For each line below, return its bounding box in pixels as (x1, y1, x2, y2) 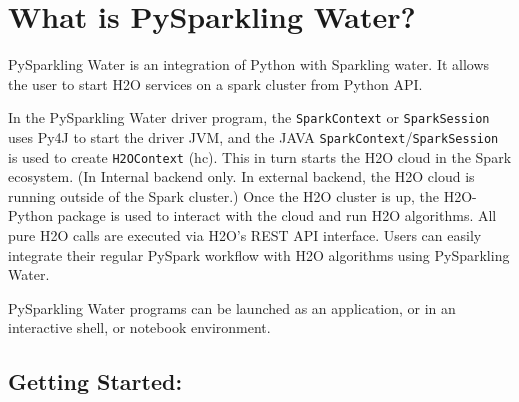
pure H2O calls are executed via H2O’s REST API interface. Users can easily (8, 225, 482, 246)
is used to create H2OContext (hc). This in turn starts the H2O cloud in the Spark (8, 146, 512, 167)
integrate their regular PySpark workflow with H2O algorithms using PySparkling (8, 244, 510, 265)
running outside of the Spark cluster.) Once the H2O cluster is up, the (8, 185, 439, 206)
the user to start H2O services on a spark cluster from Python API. (8, 73, 423, 94)
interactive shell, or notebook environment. (8, 317, 271, 338)
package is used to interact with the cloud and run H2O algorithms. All (57, 205, 497, 226)
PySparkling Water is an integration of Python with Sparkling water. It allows (8, 54, 490, 75)
